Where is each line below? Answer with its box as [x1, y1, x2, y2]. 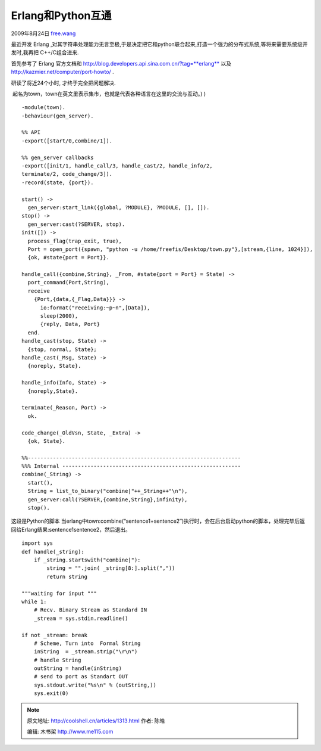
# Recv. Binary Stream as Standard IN [33, 607, 147, 613]
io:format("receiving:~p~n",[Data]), [40, 304, 150, 311]
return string [46, 573, 88, 580]
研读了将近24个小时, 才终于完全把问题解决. [11, 79, 116, 86]
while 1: [21, 598, 47, 605]
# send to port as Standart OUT [33, 674, 128, 680]
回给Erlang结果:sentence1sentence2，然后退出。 [11, 526, 131, 533]
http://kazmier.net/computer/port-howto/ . [11, 69, 114, 76]
